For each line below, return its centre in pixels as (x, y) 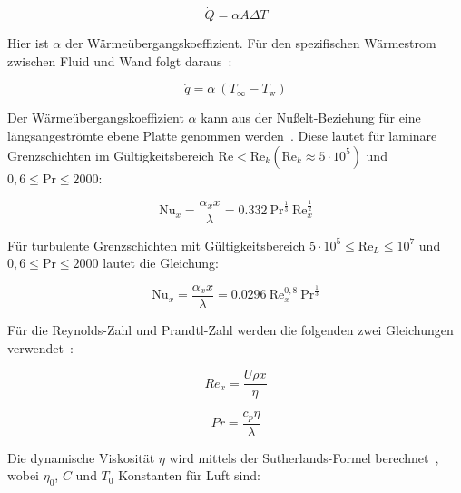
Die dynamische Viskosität (81, 457)
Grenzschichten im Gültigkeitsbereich (111, 155)
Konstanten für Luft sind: (189, 475)
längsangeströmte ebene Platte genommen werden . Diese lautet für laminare (222, 135)
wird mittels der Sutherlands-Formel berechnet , (304, 457)
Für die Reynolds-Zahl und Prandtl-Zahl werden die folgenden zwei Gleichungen (230, 330)
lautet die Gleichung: (161, 263)
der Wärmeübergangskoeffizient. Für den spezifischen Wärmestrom (250, 43)
